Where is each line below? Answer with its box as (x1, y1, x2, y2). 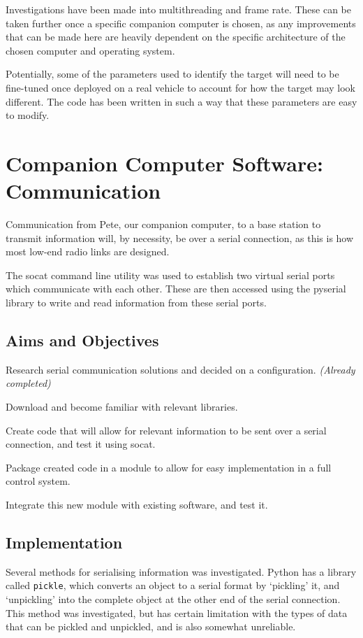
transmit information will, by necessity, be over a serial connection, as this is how (6, 230, 354, 245)
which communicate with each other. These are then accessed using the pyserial (6, 281, 346, 296)
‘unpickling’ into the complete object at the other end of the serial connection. (6, 592, 341, 607)
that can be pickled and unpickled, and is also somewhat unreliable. (6, 619, 296, 634)
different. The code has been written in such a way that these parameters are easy (6, 94, 357, 108)
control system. (6, 474, 71, 488)
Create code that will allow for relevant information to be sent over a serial (6, 423, 327, 437)
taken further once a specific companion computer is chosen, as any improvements (6, 15, 356, 30)
